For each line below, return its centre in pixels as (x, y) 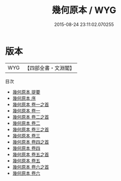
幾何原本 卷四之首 (30, 142)
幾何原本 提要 (26, 92)
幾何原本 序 (24, 98)
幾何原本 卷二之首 (30, 117)
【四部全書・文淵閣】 (50, 68)
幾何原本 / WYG (84, 10)
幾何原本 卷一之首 (30, 104)
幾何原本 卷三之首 (30, 129)
